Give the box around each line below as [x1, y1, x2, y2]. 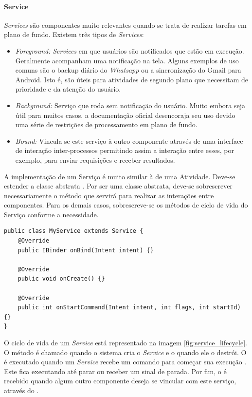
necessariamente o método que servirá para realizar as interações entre [4, 190, 214, 200]
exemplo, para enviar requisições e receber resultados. [15, 154, 175, 165]
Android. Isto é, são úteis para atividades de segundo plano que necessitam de [15, 74, 248, 84]
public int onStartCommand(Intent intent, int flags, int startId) [18, 304, 241, 311]
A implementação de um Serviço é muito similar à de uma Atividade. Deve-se [4, 171, 235, 181]
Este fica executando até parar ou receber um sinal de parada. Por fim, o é [4, 366, 227, 376]
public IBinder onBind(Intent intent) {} [18, 246, 154, 254]
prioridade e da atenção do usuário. [15, 84, 121, 94]
